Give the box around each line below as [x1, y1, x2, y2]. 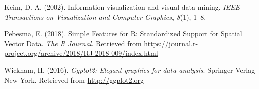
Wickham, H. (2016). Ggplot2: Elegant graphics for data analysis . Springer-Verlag [4, 64, 255, 75]
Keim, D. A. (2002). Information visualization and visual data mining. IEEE [4, 2, 240, 12]
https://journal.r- [144, 38, 198, 48]
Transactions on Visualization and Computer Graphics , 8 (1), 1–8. [4, 11, 206, 22]
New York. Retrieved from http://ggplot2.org [4, 74, 144, 85]
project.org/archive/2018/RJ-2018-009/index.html [4, 48, 158, 58]
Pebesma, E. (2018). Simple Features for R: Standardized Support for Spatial [4, 28, 242, 39]
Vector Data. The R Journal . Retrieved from [4, 38, 142, 48]
